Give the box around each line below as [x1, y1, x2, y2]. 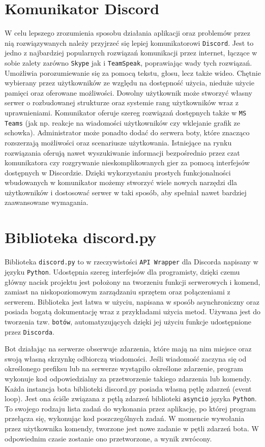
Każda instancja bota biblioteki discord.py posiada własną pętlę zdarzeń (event [5, 383, 252, 394]
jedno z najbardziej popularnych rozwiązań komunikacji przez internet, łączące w [5, 47, 257, 58]
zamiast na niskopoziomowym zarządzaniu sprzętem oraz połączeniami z [5, 286, 230, 297]
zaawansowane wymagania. [5, 197, 89, 207]
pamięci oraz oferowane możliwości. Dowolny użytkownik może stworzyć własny [5, 87, 252, 98]
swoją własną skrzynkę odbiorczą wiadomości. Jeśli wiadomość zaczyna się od [5, 353, 247, 364]
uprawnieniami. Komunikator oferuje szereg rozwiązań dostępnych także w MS [5, 107, 247, 117]
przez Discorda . [5, 326, 54, 337]
